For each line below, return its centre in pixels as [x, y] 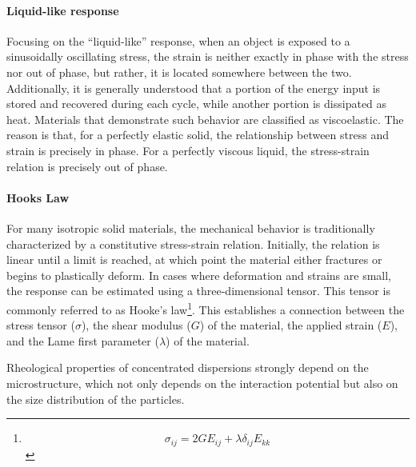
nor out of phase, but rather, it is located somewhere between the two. [179, 72]
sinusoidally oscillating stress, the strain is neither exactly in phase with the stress [208, 56]
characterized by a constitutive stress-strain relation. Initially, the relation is [193, 243]
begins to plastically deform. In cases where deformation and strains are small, [199, 275]
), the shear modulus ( [136, 325]
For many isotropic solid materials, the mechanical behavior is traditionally [191, 228]
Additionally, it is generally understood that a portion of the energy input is [194, 88]
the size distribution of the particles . [96, 399]
